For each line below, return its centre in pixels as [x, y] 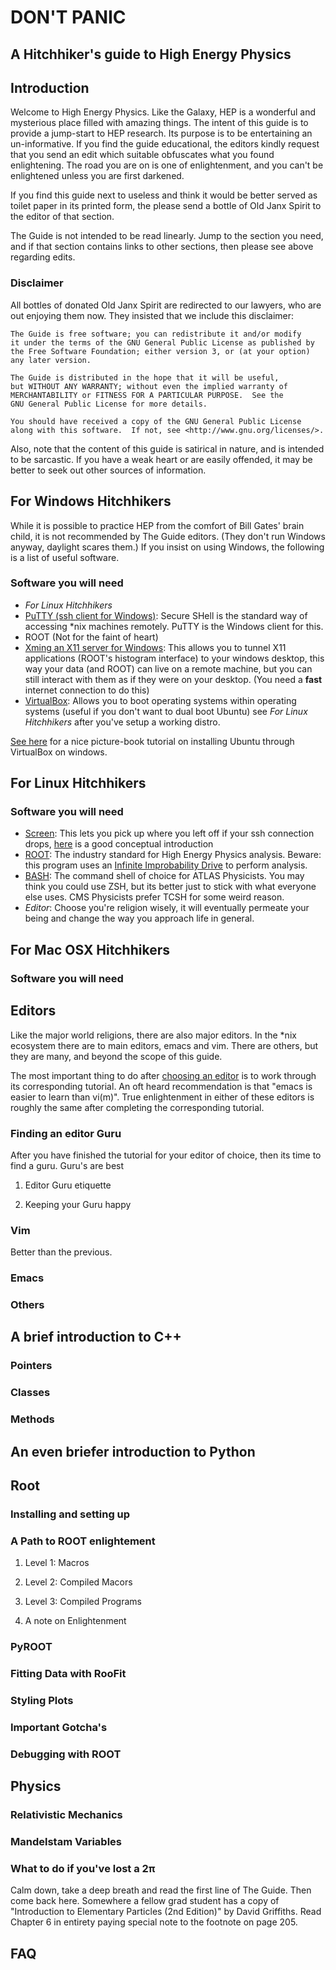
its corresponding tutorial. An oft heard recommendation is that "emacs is [161, 1086]
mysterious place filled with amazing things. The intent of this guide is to [159, 123]
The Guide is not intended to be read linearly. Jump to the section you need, [167, 236]
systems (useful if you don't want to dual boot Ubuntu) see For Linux [166, 711]
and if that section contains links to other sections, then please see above [162, 247]
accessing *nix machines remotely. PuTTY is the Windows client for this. [174, 626]
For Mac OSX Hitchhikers [90, 949]
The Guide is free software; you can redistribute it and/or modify [156, 334]
